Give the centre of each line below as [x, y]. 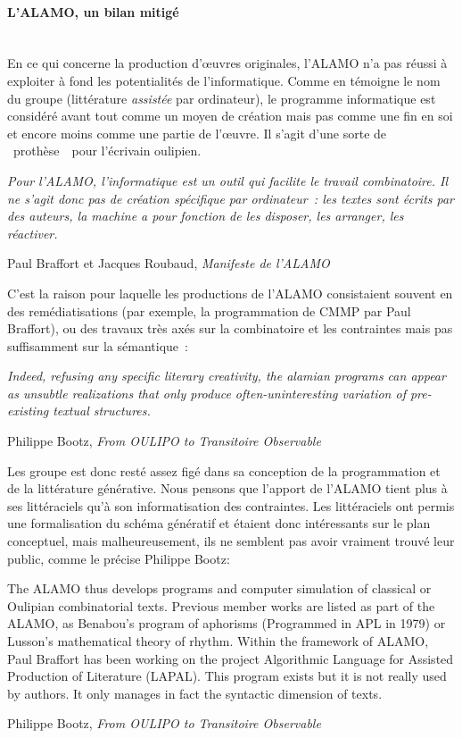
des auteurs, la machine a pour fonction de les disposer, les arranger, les [206, 216]
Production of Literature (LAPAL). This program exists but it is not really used [227, 676]
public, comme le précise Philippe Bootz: [119, 558]
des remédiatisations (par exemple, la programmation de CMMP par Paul [209, 310]
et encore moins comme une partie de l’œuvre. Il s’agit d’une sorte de [197, 133]
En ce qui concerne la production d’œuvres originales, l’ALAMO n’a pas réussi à [227, 63]
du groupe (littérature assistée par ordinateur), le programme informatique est [222, 98]
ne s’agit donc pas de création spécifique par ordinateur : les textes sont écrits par [231, 198]
